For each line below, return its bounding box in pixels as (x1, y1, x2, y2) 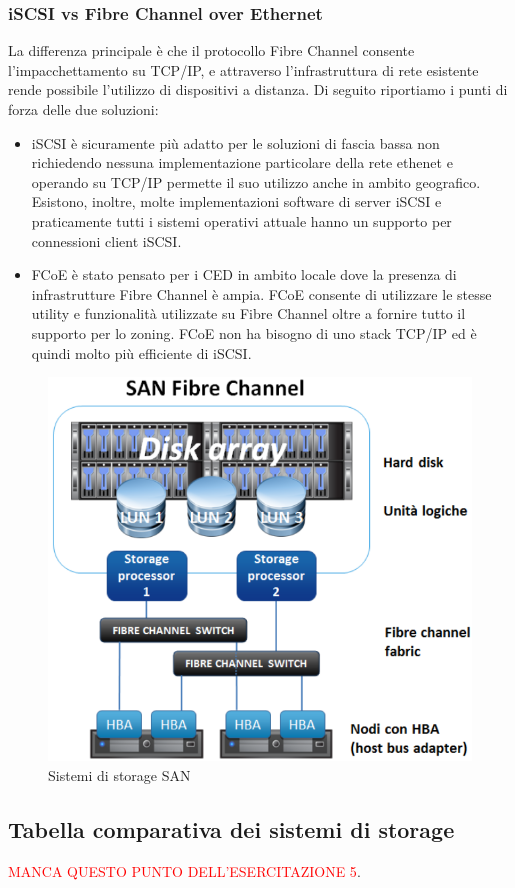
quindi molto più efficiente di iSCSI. (31, 342, 252, 363)
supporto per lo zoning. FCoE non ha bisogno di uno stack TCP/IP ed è (31, 322, 477, 343)
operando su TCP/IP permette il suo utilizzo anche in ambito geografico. (31, 171, 481, 192)
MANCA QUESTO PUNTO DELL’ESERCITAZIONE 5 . (8, 860, 361, 881)
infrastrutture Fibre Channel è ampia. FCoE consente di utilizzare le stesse (31, 283, 492, 304)
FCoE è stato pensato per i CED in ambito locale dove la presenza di (31, 264, 457, 285)
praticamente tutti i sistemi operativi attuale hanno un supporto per (31, 210, 452, 231)
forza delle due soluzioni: (8, 99, 159, 119)
